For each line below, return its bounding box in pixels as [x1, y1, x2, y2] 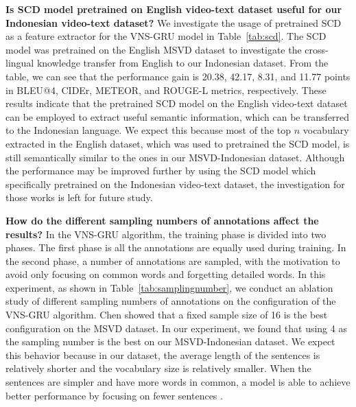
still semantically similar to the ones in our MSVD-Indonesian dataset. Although [5, 150, 345, 164]
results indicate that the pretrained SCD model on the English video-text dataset [5, 96, 348, 111]
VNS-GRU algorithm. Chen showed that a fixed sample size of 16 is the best [5, 307, 328, 322]
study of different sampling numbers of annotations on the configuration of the [5, 294, 336, 308]
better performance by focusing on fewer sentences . [5, 388, 223, 402]
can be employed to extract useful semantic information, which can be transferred [5, 109, 349, 124]
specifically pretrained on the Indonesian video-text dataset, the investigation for [5, 176, 345, 191]
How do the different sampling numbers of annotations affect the [5, 213, 319, 227]
